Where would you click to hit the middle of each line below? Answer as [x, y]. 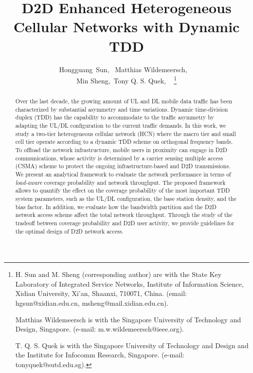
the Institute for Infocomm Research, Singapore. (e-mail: [100, 355]
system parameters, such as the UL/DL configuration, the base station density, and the [126, 199]
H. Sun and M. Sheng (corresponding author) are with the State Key [118, 274]
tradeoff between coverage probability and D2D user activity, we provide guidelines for [125, 223]
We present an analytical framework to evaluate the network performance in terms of [123, 174]
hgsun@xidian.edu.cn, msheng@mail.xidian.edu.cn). [92, 303]
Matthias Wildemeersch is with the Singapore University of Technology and [128, 319]
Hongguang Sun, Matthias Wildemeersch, [123, 69]
